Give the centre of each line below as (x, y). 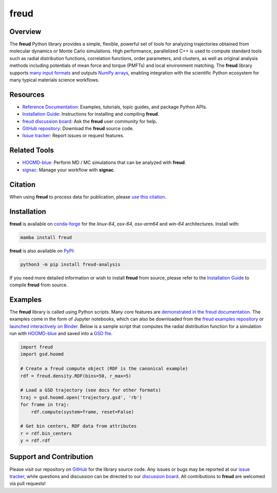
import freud (37, 347)
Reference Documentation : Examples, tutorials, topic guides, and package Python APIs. (115, 107)
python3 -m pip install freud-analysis (70, 264)
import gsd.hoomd (42, 354)
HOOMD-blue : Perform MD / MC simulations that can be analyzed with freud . (104, 162)
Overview (25, 32)
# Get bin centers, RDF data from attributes (78, 426)
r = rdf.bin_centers (46, 433)
